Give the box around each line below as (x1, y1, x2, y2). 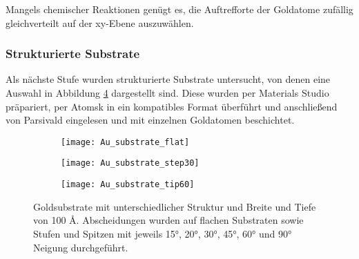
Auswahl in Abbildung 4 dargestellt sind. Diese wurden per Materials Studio (6, 86, 329, 99)
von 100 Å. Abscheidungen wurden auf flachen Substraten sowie (33, 213, 304, 227)
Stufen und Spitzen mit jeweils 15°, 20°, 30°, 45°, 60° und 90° (33, 226, 292, 240)
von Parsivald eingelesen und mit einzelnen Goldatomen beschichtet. (6, 113, 295, 127)
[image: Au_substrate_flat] (61, 137, 190, 147)
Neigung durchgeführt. (33, 240, 128, 254)
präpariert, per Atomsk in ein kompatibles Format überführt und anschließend (6, 99, 338, 113)
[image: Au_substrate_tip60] (61, 180, 195, 190)
